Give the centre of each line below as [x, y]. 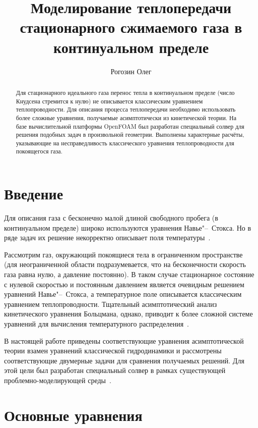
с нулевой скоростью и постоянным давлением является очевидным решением [124, 284]
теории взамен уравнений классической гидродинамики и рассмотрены [113, 351]
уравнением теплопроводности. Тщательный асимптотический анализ [111, 304]
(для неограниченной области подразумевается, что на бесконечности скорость [125, 264]
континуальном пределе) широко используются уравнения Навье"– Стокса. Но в [128, 227]
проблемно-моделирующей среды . [58, 380]
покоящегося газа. [39, 151]
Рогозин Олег [131, 71]
